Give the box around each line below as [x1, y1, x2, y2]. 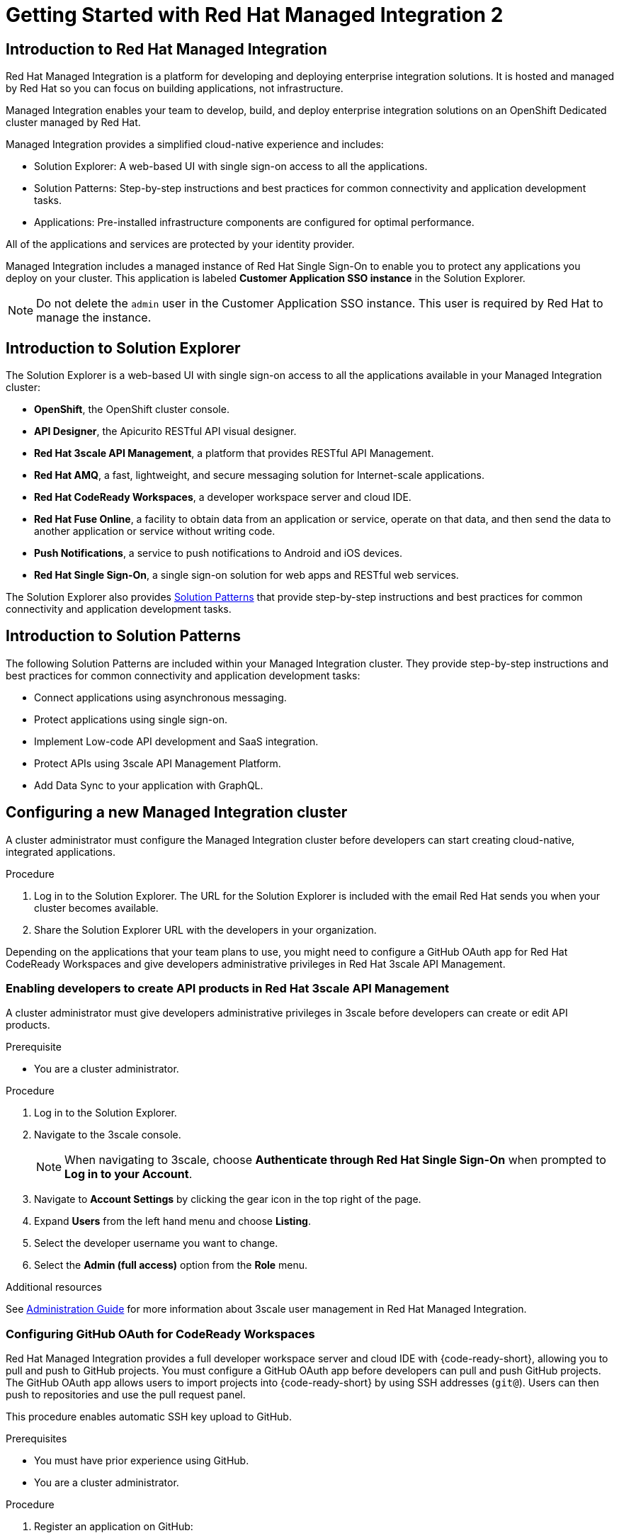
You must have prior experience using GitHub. [34, 1454, 249, 1467]
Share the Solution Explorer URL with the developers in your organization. [34, 923, 377, 936]
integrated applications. [6, 845, 115, 858]
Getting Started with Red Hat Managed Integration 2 [6, 3, 504, 27]
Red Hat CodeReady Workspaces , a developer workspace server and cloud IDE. [34, 491, 411, 504]
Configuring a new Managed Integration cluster [6, 803, 348, 822]
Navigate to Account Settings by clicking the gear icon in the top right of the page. [34, 1193, 421, 1206]
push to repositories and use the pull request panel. [6, 1389, 246, 1401]
